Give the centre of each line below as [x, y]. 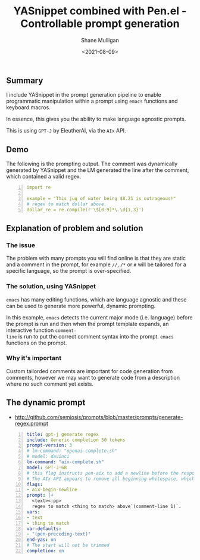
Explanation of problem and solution [75, 228]
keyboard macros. [28, 107]
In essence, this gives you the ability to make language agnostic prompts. [96, 119]
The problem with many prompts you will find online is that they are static [96, 259]
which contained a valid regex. [44, 177]
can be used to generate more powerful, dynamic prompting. [81, 306]
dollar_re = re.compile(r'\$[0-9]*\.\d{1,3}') [85, 210]
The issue [21, 245]
